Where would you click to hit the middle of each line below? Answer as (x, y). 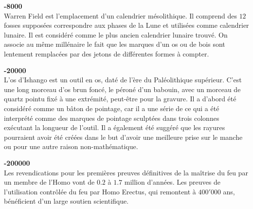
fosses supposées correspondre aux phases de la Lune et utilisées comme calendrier (126, 25)
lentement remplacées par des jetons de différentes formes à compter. (107, 53)
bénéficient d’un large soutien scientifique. (66, 201)
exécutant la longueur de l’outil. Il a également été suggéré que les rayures (115, 127)
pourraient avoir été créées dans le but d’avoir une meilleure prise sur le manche (123, 137)
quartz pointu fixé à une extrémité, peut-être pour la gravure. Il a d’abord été (120, 99)
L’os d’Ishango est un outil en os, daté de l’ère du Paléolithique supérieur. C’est (123, 80)
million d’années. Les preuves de (172, 182)
